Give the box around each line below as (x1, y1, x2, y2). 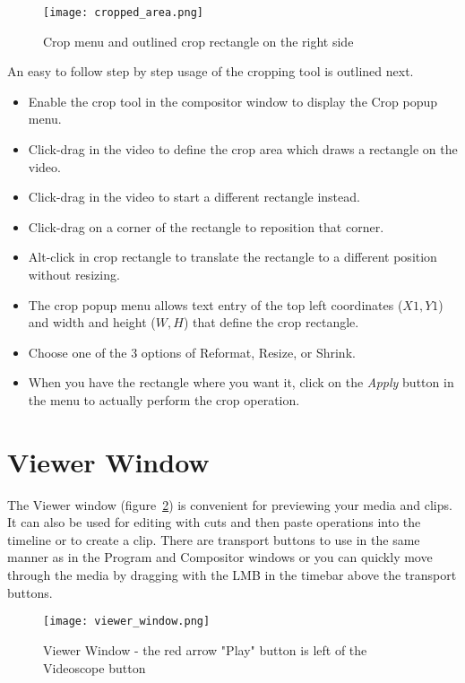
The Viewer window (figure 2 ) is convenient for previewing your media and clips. (7, 495, 452, 514)
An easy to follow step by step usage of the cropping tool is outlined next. (7, 62, 414, 81)
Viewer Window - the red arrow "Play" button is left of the (43, 640, 367, 659)
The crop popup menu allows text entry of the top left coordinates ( (28, 295, 403, 314)
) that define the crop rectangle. (183, 313, 359, 332)
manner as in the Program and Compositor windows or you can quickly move (7, 548, 433, 566)
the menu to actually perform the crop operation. (28, 390, 300, 409)
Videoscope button (43, 658, 146, 677)
